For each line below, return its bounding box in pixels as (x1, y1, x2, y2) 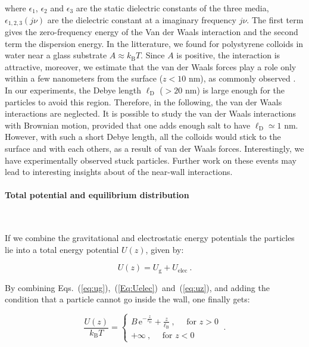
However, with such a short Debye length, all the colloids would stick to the (5, 130, 281, 143)
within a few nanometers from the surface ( (5, 72, 163, 85)
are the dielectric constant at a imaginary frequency (47, 13, 236, 26)
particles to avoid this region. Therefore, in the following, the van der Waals (5, 95, 282, 108)
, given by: (145, 243, 184, 255)
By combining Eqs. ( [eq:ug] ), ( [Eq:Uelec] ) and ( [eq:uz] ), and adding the (5, 281, 270, 293)
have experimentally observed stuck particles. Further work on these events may (5, 154, 296, 166)
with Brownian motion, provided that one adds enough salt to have (5, 118, 251, 131)
